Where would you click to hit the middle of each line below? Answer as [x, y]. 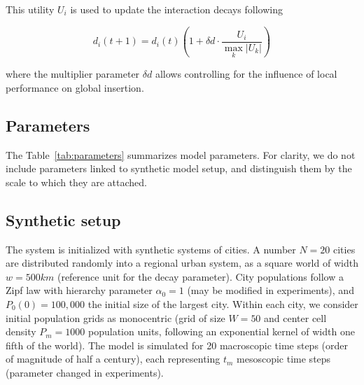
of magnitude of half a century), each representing [113, 359]
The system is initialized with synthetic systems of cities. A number [151, 249]
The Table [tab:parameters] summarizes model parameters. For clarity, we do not [181, 154]
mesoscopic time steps [284, 359]
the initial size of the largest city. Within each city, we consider [223, 304]
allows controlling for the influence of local [246, 74]
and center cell [295, 317]
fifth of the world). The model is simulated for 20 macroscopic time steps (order [177, 345]
